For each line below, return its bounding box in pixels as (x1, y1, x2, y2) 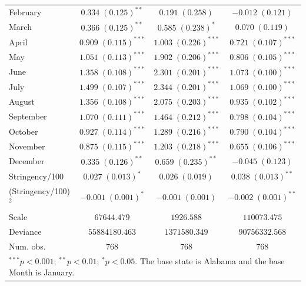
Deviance (9, 225, 42, 238)
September (9, 110, 47, 122)
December (9, 155, 45, 167)
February (9, 6, 42, 18)
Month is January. (9, 266, 75, 278)
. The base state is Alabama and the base (135, 254, 285, 267)
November (9, 140, 45, 152)
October (9, 125, 38, 137)
